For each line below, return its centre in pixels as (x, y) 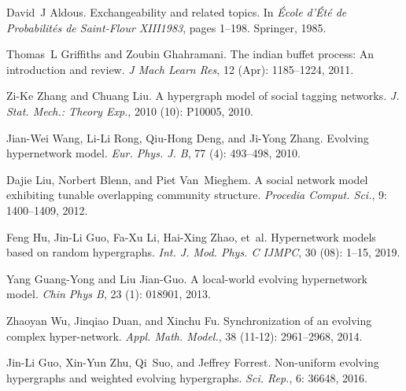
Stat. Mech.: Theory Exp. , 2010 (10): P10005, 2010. (130, 111)
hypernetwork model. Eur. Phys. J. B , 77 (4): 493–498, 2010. (153, 153)
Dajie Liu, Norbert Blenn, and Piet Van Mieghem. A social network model (187, 179)
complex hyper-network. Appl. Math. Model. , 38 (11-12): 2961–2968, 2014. (185, 336)
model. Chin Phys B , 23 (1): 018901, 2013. (109, 294)
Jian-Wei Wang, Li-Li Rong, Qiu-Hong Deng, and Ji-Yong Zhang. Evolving (188, 137)
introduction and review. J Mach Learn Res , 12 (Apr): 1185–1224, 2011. (180, 69)
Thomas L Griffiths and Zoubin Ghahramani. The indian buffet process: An (190, 54)
